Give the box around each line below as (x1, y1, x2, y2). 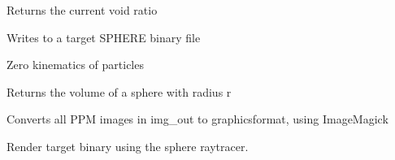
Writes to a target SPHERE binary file (7, 28, 201, 45)
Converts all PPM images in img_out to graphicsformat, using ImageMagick (7, 110, 388, 128)
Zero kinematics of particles (7, 56, 144, 73)
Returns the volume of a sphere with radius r (7, 83, 232, 100)
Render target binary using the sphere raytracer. (7, 137, 249, 154)
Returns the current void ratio (7, 2, 158, 18)
